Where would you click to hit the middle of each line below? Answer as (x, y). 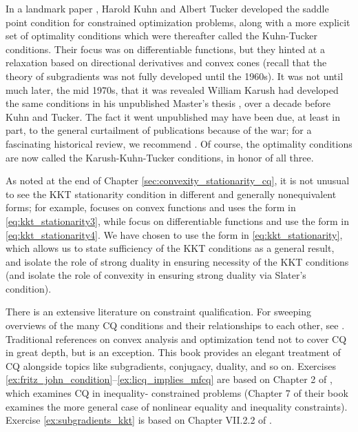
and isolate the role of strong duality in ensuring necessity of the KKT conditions (177, 261)
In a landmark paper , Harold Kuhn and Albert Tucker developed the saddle (167, 8)
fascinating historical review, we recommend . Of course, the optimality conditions (179, 143)
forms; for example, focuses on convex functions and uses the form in (151, 207)
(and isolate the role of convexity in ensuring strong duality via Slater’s (156, 275)
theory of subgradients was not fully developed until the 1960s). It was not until (175, 76)
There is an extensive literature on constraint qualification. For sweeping (159, 312)
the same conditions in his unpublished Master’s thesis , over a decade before (168, 103)
